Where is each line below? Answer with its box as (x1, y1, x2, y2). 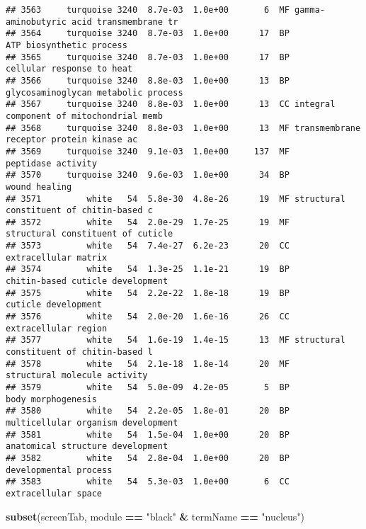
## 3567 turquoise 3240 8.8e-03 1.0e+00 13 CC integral (6, 99, 336, 110)
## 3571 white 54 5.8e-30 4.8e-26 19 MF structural (6, 193, 345, 204)
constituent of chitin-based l (6, 347, 153, 358)
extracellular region (6, 323, 108, 334)
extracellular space (6, 488, 103, 499)
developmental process (6, 465, 113, 475)
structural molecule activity (6, 370, 148, 381)
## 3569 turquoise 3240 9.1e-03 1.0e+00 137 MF (6, 146, 290, 157)
